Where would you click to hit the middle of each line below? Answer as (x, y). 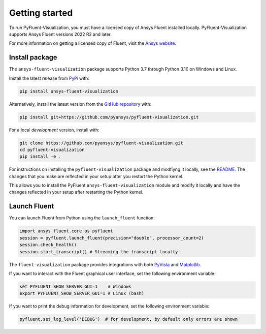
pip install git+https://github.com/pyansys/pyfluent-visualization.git (109, 117)
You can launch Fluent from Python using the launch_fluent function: (82, 218)
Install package (33, 57)
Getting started (41, 13)
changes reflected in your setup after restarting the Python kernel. (76, 192)
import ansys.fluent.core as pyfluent (66, 231)
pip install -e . (40, 157)
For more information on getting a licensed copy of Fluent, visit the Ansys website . (93, 43)
